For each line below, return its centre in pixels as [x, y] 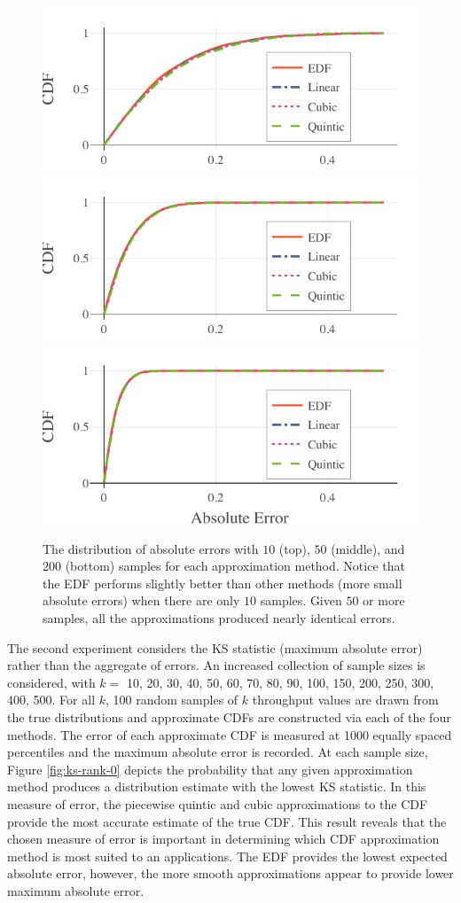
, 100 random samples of [172, 700]
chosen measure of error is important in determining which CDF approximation [223, 839]
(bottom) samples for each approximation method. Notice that [235, 566]
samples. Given [301, 600]
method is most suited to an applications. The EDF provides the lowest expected [227, 856]
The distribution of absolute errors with [151, 548]
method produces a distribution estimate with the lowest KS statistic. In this [217, 786]
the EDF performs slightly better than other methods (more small [223, 583]
